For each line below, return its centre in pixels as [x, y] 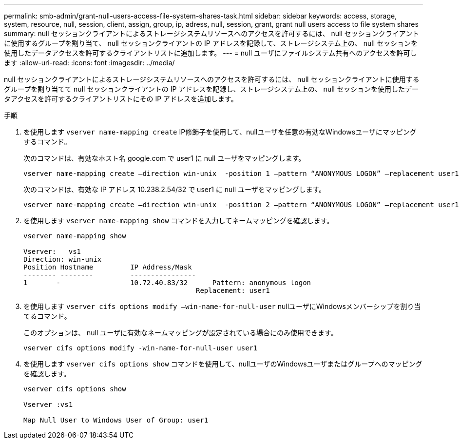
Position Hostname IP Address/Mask [108, 267]
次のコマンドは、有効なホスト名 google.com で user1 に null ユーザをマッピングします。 [164, 158]
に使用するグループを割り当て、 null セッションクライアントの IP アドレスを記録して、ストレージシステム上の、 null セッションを [211, 43]
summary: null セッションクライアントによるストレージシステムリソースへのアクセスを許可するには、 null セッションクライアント [212, 33]
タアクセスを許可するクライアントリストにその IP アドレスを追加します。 [121, 99]
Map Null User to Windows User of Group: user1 [116, 420]
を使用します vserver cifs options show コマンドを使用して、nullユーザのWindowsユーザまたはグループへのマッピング [223, 364]
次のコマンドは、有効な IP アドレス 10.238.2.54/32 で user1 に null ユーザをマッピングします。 [175, 189]
